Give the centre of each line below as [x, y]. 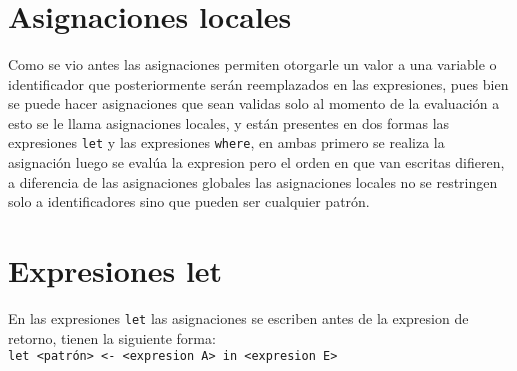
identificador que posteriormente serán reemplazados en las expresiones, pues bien [258, 83]
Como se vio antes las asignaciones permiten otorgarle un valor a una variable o [252, 64]
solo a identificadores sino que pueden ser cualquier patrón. [189, 201]
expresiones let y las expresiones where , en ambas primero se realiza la [226, 142]
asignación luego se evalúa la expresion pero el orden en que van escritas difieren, [256, 162]
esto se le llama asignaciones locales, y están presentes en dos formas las [229, 122]
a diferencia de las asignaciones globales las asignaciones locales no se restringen [253, 181]
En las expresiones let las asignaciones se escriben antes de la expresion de [238, 318]
